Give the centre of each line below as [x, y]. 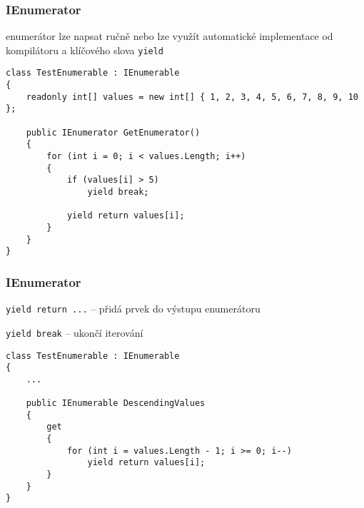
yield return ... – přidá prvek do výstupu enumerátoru [133, 309]
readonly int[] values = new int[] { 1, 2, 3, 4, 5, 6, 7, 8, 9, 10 [192, 97]
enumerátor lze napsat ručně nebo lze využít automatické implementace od [170, 36]
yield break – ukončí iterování [75, 332]
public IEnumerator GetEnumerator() [113, 132]
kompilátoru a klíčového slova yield [85, 50]
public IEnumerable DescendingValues [116, 403]
